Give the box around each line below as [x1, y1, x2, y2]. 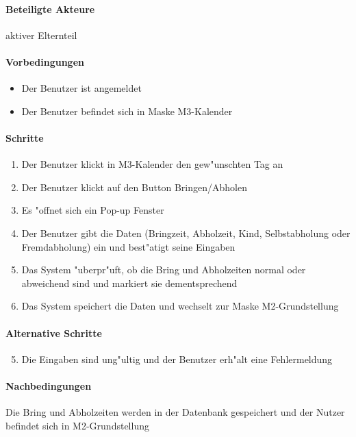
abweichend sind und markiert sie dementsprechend [21, 275, 238, 290]
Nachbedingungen [5, 378, 92, 392]
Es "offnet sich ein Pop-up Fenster [21, 203, 164, 217]
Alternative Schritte [5, 325, 102, 340]
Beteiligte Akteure [5, 1, 95, 16]
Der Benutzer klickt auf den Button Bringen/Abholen [21, 179, 247, 194]
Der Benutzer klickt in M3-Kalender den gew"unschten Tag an [21, 157, 283, 171]
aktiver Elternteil [5, 27, 77, 42]
